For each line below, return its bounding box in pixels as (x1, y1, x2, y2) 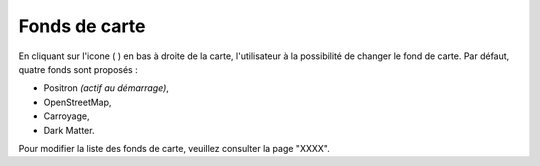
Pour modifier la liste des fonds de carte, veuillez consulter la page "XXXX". (18, 142, 330, 154)
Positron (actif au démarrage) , (43, 82, 170, 94)
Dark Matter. (43, 124, 95, 136)
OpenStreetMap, (43, 96, 112, 108)
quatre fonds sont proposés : (18, 63, 139, 75)
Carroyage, (43, 110, 90, 122)
